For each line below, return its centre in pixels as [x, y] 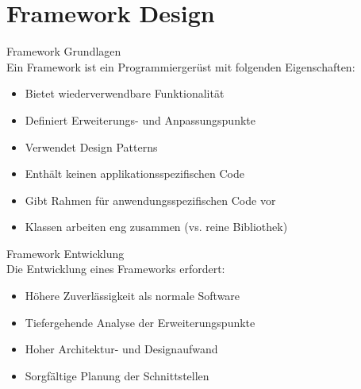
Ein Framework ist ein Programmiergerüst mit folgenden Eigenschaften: [181, 66]
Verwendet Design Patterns [91, 146]
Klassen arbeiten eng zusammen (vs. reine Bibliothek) [156, 227]
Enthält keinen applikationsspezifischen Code [134, 173]
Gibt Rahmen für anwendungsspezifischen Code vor [150, 200]
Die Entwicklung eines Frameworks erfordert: [116, 269]
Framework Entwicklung [65, 253]
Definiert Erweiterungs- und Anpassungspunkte [140, 119]
